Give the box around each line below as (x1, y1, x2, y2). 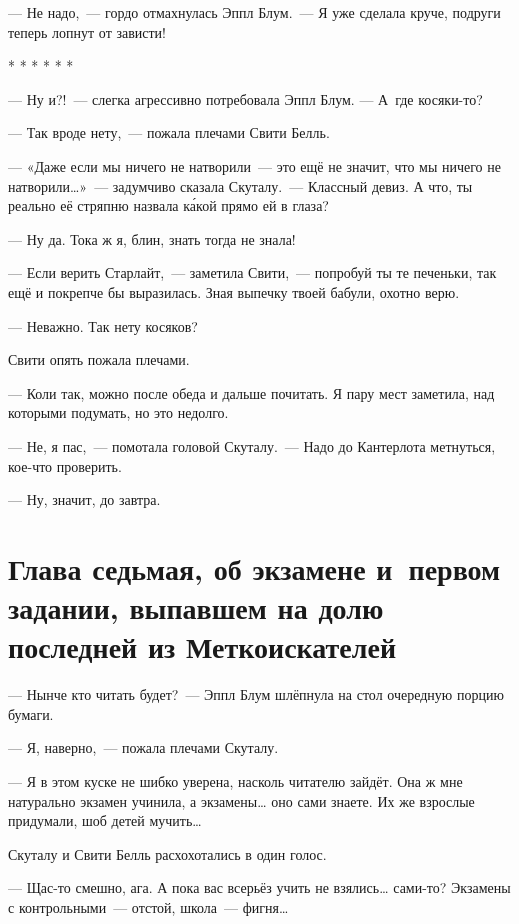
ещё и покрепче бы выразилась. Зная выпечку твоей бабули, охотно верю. (8, 281, 460, 302)
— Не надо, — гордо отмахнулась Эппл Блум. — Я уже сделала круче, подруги (8, 2, 501, 22)
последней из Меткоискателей (8, 626, 397, 667)
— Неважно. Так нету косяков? (8, 315, 198, 336)
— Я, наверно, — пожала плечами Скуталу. (8, 737, 279, 758)
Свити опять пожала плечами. (8, 349, 190, 370)
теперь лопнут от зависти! (8, 21, 166, 42)
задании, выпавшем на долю (8, 587, 384, 628)
